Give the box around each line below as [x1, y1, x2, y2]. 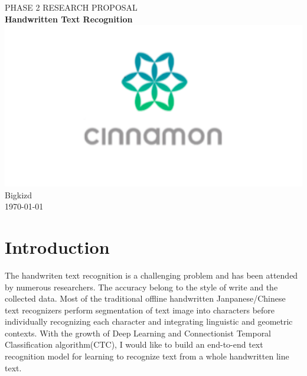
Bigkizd [5, 188, 32, 201]
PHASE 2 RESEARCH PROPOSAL [5, 1, 138, 13]
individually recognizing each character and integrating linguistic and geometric [5, 315, 293, 328]
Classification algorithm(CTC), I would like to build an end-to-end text [5, 338, 263, 351]
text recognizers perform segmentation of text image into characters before [5, 303, 275, 316]
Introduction [5, 234, 110, 259]
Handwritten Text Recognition [5, 12, 133, 25]
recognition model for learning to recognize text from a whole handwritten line [5, 350, 289, 362]
